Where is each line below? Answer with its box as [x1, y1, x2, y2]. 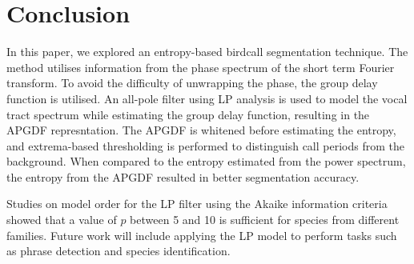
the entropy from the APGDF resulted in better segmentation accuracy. [6, 168, 360, 185]
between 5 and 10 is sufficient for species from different [130, 211, 400, 228]
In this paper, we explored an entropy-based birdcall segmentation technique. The [6, 43, 408, 60]
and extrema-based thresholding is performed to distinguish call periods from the [6, 137, 404, 154]
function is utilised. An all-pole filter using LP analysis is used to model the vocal [6, 90, 408, 106]
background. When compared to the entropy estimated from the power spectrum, [6, 153, 406, 170]
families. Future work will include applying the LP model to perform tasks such [6, 226, 397, 243]
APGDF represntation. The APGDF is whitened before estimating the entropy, [6, 122, 396, 138]
